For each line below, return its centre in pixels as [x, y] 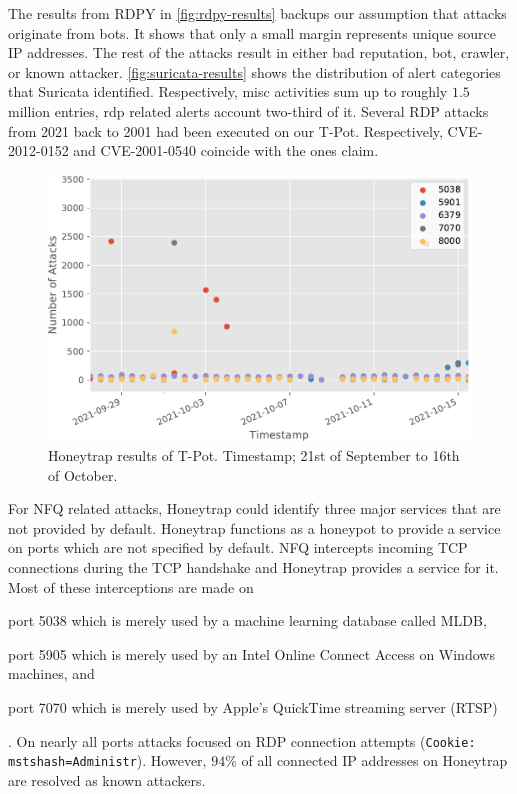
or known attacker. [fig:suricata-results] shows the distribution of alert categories [254, 71]
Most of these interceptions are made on [131, 586]
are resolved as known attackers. [107, 779]
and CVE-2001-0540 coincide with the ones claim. [226, 150]
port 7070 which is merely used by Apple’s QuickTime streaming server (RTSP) [253, 706]
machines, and [51, 673]
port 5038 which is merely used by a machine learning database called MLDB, [247, 620]
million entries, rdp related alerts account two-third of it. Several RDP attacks [248, 110]
